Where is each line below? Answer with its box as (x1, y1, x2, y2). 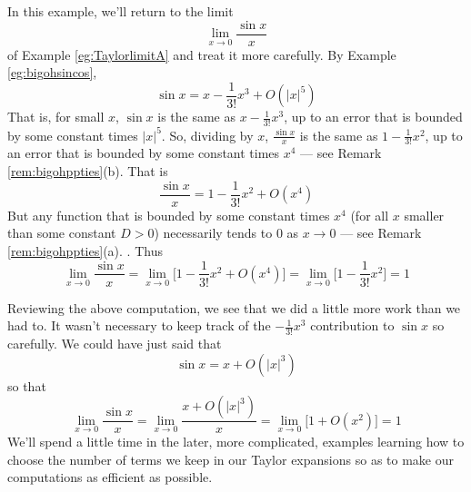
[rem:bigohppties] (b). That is (7, 162, 168, 181)
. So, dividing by (161, 125, 254, 144)
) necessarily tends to (154, 223, 273, 242)
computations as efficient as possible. (7, 467, 213, 487)
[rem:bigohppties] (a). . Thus (7, 241, 163, 260)
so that (7, 376, 46, 395)
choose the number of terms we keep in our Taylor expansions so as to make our (7, 449, 454, 468)
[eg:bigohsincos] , (7, 63, 97, 82)
